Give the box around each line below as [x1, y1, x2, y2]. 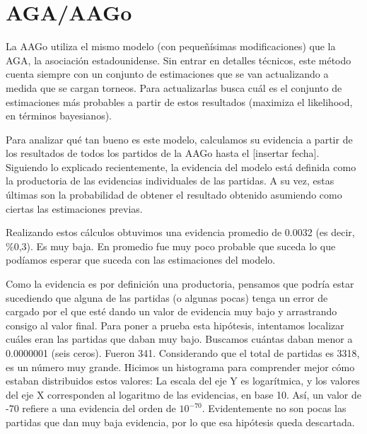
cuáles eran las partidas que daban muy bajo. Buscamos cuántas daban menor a [6, 332, 353, 346]
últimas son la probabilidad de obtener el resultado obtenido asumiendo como [6, 187, 342, 202]
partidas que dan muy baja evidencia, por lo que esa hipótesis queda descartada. [6, 414, 355, 429]
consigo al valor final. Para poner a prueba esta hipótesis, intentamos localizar [6, 317, 344, 332]
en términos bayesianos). [6, 108, 112, 123]
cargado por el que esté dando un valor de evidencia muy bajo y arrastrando [6, 304, 337, 319]
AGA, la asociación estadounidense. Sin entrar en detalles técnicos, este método [6, 52, 351, 67]
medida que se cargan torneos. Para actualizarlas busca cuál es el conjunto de [6, 80, 342, 95]
